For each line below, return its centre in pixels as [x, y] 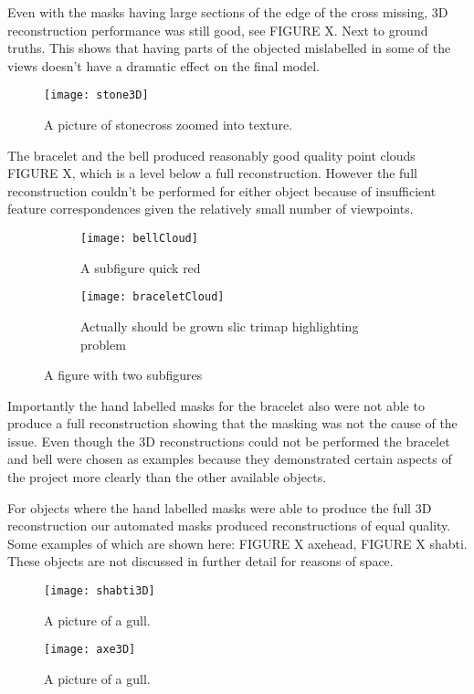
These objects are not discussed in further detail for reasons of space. [200, 561]
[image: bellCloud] [139, 238]
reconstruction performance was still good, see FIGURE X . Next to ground [218, 30]
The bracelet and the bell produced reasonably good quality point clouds [211, 155]
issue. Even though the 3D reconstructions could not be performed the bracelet [229, 441]
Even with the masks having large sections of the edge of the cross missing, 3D [228, 12]
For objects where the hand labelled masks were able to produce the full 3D [220, 507]
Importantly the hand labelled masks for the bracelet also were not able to [216, 405]
